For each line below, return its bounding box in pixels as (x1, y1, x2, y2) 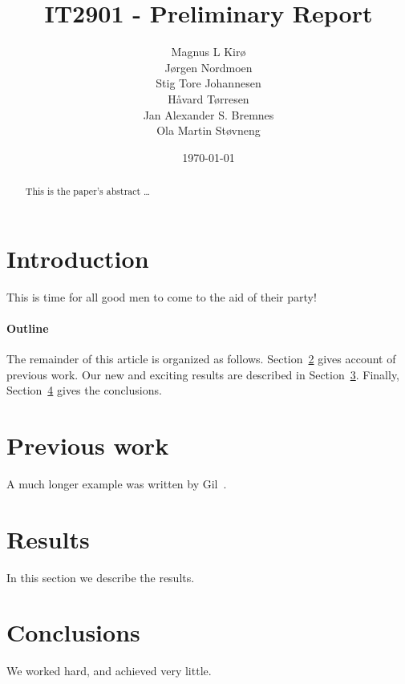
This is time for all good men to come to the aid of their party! (6, 288, 317, 305)
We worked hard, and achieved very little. (6, 662, 212, 679)
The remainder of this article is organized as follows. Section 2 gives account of (6, 350, 396, 367)
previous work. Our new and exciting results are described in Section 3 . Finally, (6, 366, 400, 382)
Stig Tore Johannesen (156, 75, 261, 91)
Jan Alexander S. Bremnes (143, 106, 274, 123)
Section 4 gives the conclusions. (6, 382, 162, 399)
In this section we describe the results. (6, 569, 195, 585)
